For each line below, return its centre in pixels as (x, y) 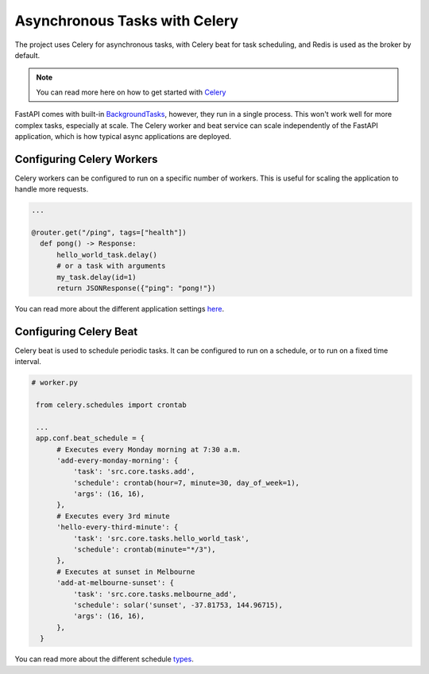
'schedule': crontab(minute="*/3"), (144, 550)
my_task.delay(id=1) (97, 277)
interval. (28, 362)
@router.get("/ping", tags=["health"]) (109, 232)
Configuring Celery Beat (76, 331)
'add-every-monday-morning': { (118, 460)
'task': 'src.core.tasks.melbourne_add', (155, 594)
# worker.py (55, 383)
